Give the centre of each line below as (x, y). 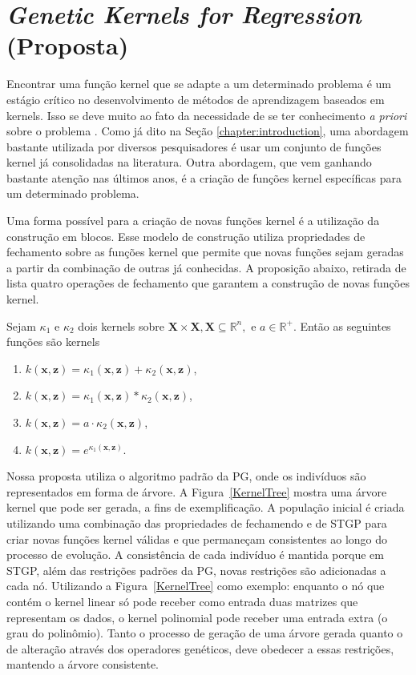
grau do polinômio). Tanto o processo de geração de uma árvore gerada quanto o (205, 633)
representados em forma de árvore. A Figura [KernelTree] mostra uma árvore (197, 491)
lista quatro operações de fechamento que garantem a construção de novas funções (208, 283)
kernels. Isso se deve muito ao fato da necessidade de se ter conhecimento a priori (207, 115)
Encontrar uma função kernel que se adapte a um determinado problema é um (199, 84)
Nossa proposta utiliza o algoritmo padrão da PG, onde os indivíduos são (186, 476)
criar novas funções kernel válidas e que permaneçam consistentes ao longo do (197, 538)
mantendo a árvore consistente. (83, 664)
